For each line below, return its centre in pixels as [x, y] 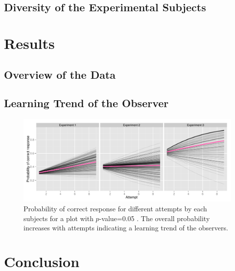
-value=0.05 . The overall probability [154, 218]
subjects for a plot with [59, 218]
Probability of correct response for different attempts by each [115, 209]
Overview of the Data [60, 74]
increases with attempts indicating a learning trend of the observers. [126, 228]
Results [29, 43]
